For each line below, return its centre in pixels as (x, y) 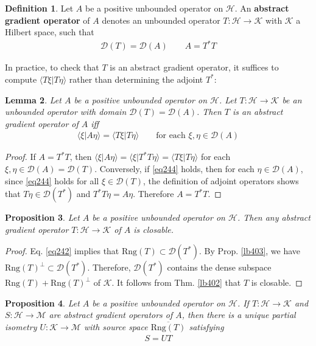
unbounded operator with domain (66, 112)
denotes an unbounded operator (161, 20)
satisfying (206, 327)
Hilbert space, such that (50, 32)
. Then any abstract (274, 217)
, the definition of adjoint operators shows (221, 180)
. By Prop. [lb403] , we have (250, 251)
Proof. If (20, 157)
